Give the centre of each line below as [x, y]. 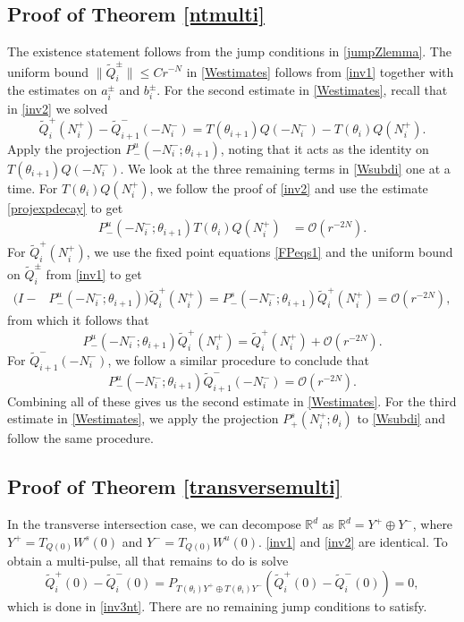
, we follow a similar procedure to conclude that [239, 359]
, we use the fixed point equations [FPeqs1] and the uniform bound [270, 252]
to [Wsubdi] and [401, 418]
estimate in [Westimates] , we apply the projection [143, 418]
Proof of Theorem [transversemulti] [174, 486]
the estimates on [52, 90]
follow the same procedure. [80, 438]
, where [433, 524]
